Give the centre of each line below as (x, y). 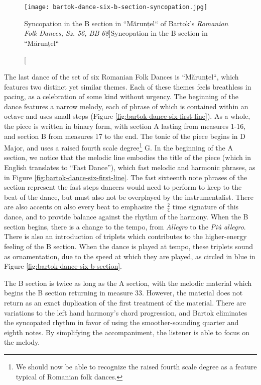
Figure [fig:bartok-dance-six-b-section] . (63, 266)
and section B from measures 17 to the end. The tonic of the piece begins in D (125, 136)
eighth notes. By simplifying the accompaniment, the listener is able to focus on (127, 332)
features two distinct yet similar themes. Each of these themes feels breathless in (128, 86)
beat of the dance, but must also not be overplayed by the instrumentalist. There (129, 197)
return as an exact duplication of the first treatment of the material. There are (125, 302)
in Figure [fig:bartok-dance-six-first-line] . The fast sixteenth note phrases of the (126, 177)
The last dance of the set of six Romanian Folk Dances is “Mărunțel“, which (121, 77)
